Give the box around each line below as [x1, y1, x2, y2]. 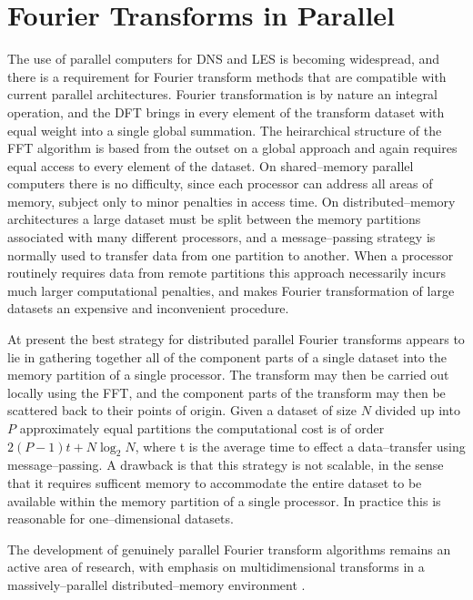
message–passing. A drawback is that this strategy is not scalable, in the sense [7, 455, 444, 474]
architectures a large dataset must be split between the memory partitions [7, 209, 421, 229]
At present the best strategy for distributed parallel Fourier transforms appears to [7, 330, 465, 349]
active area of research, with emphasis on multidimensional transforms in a [7, 557, 425, 576]
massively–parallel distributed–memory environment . [7, 575, 306, 594]
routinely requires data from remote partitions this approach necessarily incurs [7, 263, 446, 282]
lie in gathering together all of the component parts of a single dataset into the [7, 347, 447, 366]
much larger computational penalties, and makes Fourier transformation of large [7, 280, 455, 300]
